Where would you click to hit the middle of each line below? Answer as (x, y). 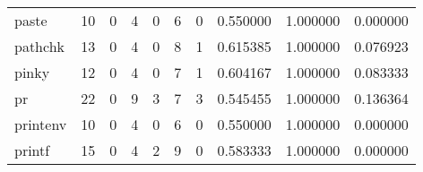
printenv (41, 124)
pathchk (40, 46)
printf (32, 150)
